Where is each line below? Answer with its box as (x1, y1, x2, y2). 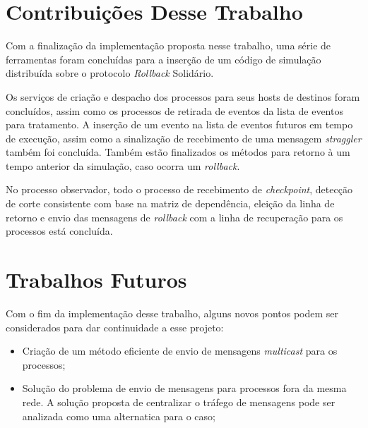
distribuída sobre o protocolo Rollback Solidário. (6, 66, 214, 80)
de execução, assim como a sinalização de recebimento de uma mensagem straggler (6, 130, 362, 145)
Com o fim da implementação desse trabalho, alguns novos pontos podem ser (6, 305, 339, 320)
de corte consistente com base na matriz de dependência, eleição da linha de (6, 196, 335, 211)
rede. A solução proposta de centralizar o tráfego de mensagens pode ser (22, 394, 336, 409)
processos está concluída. (6, 224, 113, 238)
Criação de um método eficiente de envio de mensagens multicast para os (22, 343, 338, 358)
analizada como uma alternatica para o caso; (22, 408, 215, 423)
